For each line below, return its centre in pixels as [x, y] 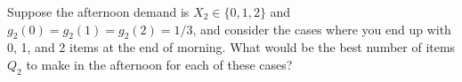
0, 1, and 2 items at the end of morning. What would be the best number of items [231, 47]
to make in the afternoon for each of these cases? [159, 64]
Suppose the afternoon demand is [98, 11]
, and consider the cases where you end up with [322, 29]
